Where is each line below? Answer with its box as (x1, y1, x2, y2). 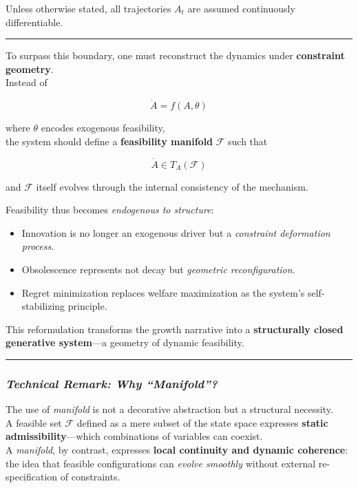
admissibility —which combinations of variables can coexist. (6, 429, 263, 443)
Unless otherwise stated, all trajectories (6, 1, 171, 15)
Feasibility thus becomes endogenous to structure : (6, 202, 214, 217)
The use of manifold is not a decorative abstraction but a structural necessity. (6, 402, 333, 416)
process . (21, 239, 54, 253)
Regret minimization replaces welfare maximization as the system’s (21, 285, 305, 299)
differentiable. (6, 14, 63, 29)
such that (228, 134, 268, 148)
